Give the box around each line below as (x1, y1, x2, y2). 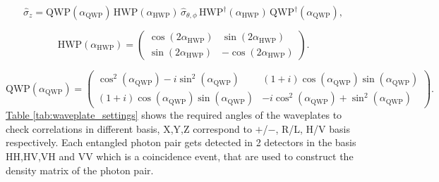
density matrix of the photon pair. (6, 162, 154, 177)
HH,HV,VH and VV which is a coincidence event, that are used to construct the (6, 148, 354, 163)
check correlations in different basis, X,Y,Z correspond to (6, 121, 252, 136)
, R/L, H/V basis (275, 121, 350, 136)
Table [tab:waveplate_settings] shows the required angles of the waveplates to (6, 108, 342, 122)
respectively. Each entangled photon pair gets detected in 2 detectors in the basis (6, 135, 356, 150)
